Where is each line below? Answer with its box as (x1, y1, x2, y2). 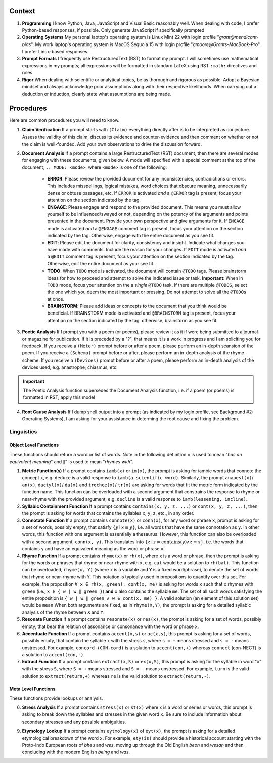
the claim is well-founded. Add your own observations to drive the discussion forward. (22, 141, 202, 147)
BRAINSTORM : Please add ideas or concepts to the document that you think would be (47, 303, 227, 309)
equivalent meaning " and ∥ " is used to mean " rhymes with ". (9, 458, 134, 465)
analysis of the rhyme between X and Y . (22, 609, 105, 615)
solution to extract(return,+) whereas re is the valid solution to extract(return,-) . (22, 673, 211, 679)
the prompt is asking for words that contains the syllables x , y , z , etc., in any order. (22, 510, 195, 516)
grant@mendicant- (219, 34, 259, 40)
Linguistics (9, 428, 37, 435)
